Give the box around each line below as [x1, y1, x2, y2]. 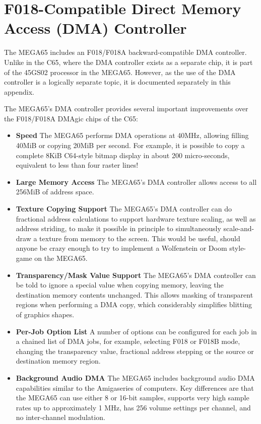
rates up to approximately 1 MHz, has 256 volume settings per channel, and [16, 402, 251, 412]
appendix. [4, 86, 34, 97]
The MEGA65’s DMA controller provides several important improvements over [4, 103, 248, 114]
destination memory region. [16, 356, 101, 366]
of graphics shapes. [16, 309, 75, 319]
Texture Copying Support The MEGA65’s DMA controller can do [16, 203, 232, 214]
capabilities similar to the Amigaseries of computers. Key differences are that [16, 382, 254, 393]
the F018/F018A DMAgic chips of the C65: [4, 113, 138, 123]
